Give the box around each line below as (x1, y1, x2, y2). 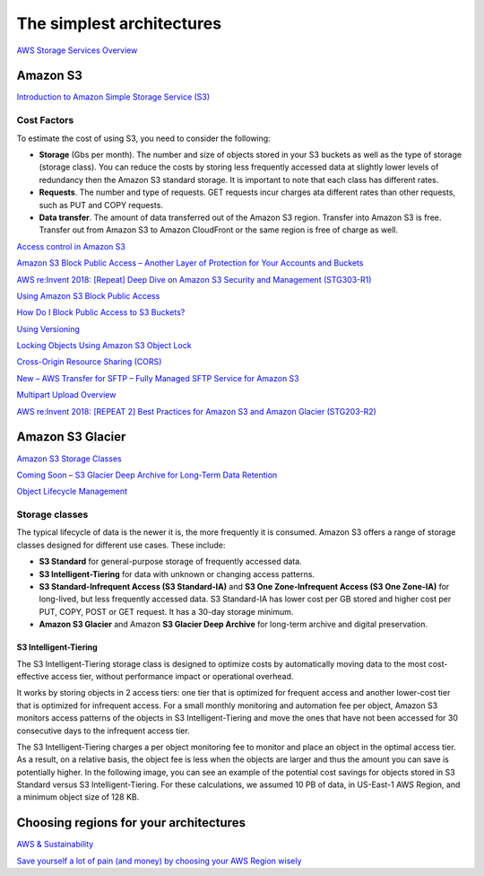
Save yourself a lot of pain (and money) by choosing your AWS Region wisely (16, 855, 302, 866)
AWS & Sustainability (16, 839, 94, 850)
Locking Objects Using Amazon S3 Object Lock (16, 340, 192, 351)
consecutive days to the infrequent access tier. (16, 725, 190, 736)
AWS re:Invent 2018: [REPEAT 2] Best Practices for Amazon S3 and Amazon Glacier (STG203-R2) (16, 406, 376, 416)
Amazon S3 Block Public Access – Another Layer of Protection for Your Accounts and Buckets (16, 258, 364, 268)
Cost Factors (16, 114, 74, 127)
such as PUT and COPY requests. (39, 199, 163, 210)
